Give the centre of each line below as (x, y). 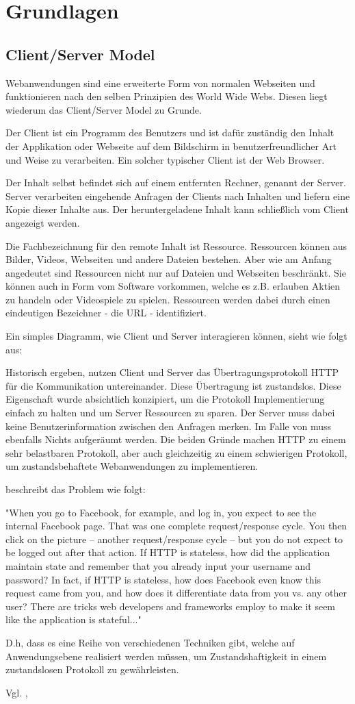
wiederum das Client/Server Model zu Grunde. (104, 109)
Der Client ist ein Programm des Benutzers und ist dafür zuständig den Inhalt (170, 133)
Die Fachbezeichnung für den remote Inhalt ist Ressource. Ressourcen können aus (176, 246)
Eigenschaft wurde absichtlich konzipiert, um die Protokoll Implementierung (165, 399)
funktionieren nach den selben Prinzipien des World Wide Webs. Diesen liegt (167, 96)
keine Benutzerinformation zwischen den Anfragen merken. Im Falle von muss (168, 426)
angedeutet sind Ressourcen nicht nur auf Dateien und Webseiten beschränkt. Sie (176, 272)
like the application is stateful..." (74, 619)
